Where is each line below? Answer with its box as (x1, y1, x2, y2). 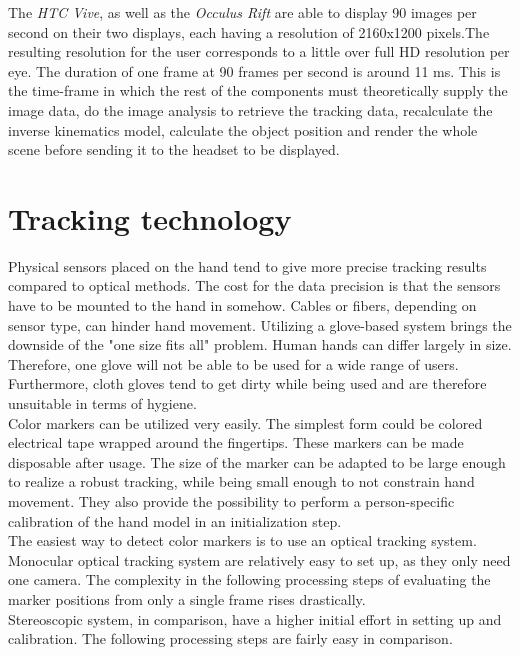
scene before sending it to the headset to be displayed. (8, 139, 340, 160)
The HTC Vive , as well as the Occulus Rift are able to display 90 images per (8, 2, 477, 22)
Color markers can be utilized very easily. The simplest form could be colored (8, 412, 483, 433)
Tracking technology (8, 197, 292, 238)
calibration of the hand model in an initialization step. (8, 510, 342, 531)
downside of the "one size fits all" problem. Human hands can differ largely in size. (8, 334, 512, 355)
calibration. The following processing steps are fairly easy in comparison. (8, 628, 453, 649)
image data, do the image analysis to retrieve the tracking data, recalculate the (8, 99, 493, 120)
